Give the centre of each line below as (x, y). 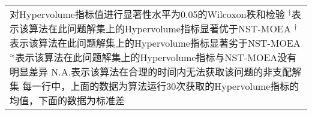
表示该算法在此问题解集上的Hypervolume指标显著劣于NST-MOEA (155, 43)
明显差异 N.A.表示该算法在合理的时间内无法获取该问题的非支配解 (156, 72)
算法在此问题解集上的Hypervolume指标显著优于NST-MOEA (160, 28)
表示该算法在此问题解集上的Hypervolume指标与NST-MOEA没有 (156, 57)
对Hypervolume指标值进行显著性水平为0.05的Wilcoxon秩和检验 (147, 14)
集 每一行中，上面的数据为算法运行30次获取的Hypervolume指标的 (154, 86)
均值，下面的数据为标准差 (67, 100)
